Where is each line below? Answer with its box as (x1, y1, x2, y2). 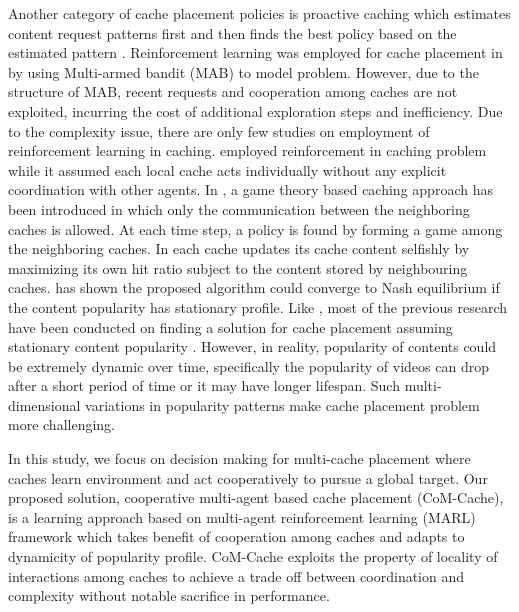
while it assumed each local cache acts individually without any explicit (8, 159, 447, 180)
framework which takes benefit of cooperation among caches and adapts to (8, 526, 465, 547)
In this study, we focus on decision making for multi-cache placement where (8, 448, 471, 469)
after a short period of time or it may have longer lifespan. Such (8, 375, 400, 396)
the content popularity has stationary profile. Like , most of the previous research (8, 296, 507, 317)
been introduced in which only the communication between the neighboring (8, 198, 470, 219)
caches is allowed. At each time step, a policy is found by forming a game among (8, 218, 503, 239)
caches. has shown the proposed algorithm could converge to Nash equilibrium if (8, 277, 500, 298)
